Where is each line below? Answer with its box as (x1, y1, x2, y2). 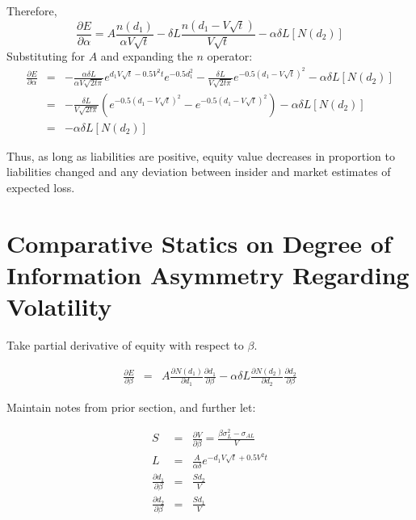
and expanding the (100, 48, 193, 65)
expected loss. (6, 179, 75, 196)
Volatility (6, 290, 112, 323)
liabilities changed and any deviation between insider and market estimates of (6, 163, 391, 180)
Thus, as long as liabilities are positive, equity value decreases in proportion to (6, 147, 395, 164)
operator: (207, 48, 253, 65)
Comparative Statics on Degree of (6, 226, 392, 259)
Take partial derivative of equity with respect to (6, 337, 244, 354)
